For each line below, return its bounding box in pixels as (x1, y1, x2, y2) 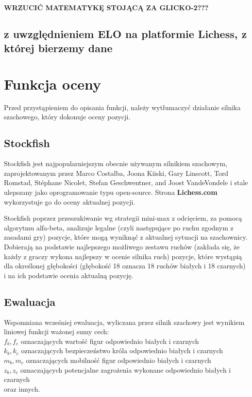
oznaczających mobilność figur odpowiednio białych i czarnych (26, 355, 211, 365)
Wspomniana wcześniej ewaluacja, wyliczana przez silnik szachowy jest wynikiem (4, 317, 245, 327)
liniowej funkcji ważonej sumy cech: (4, 326, 109, 337)
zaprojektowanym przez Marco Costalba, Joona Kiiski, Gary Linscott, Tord (4, 168, 229, 178)
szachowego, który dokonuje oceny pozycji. (4, 112, 131, 122)
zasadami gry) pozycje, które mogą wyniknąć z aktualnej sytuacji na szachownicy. (4, 232, 248, 242)
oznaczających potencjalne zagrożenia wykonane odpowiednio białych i (20, 364, 231, 375)
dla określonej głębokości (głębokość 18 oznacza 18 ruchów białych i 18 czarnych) (4, 261, 246, 271)
